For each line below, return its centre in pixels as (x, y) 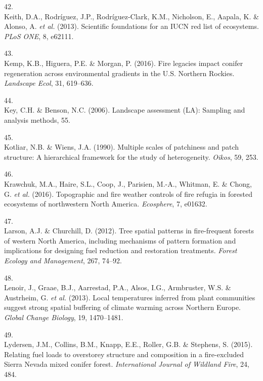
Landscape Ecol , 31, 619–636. (49, 83)
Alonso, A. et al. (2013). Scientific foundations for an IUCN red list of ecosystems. (131, 26)
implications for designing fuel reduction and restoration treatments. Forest (121, 250)
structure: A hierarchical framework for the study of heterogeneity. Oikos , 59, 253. (131, 157)
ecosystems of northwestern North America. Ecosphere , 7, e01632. (106, 204)
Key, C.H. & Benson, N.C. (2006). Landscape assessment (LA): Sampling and (125, 110)
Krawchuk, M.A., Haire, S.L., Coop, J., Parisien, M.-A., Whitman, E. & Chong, (128, 183)
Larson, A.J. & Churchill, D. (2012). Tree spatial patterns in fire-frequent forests (129, 231)
